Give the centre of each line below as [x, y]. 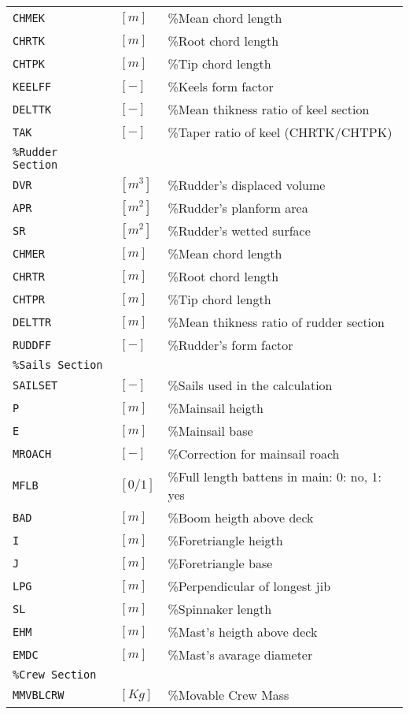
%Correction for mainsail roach [254, 454]
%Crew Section [55, 675]
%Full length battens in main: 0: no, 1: [275, 476]
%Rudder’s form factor [230, 345]
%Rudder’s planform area [238, 208]
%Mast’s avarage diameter [240, 654]
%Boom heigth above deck [241, 517]
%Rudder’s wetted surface [239, 231]
